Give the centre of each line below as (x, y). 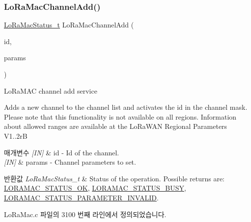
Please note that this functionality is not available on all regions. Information (120, 116)
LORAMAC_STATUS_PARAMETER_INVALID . (81, 197)
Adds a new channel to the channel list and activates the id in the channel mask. (126, 107)
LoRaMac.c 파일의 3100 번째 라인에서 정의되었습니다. (85, 214)
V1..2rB (16, 136)
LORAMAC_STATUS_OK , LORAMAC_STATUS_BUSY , (95, 188)
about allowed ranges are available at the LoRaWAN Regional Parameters (116, 126)
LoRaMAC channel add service (51, 90)
